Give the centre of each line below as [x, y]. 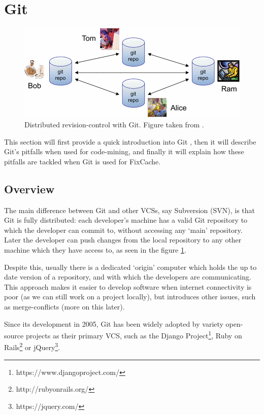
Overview [29, 188]
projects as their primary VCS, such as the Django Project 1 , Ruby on [134, 335]
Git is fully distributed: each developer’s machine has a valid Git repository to [126, 220]
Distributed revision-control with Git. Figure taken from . [114, 125]
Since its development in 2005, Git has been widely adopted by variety [114, 323]
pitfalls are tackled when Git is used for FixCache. [82, 161]
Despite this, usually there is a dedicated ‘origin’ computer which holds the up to [130, 267]
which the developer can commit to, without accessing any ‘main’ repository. [123, 230]
